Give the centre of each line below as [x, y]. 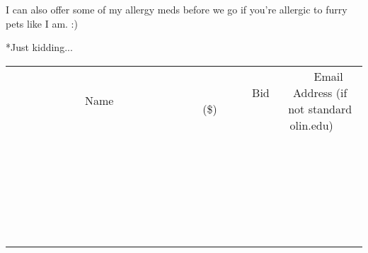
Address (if [320, 92]
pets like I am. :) [42, 23]
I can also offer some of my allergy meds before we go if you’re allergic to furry [177, 9]
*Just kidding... [39, 47]
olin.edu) [311, 125]
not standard [320, 108]
